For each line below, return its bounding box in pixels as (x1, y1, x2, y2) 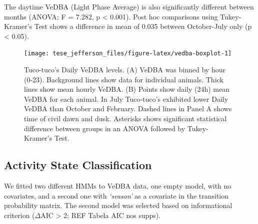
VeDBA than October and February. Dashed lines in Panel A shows (24, 103, 232, 114)
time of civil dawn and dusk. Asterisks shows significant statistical (24, 113, 227, 123)
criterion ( (4, 210, 35, 220)
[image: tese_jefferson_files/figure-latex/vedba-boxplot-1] (24, 50, 232, 57)
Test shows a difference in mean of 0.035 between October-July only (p (34, 21, 252, 31)
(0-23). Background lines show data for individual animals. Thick (24, 74, 223, 84)
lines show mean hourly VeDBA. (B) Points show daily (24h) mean (24, 84, 229, 94)
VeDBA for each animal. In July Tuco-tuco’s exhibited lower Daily (24, 93, 228, 104)
